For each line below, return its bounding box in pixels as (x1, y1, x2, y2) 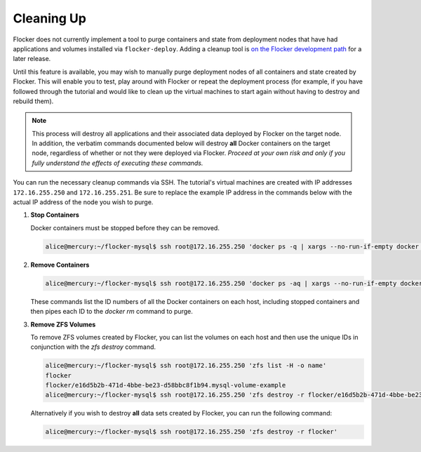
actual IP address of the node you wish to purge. (13, 198, 154, 206)
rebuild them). (13, 97, 54, 105)
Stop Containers (30, 211, 80, 219)
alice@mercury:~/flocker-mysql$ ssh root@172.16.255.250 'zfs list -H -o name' (45, 361, 327, 370)
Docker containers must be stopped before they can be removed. (30, 223, 220, 232)
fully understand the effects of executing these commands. (32, 159, 203, 167)
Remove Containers (30, 260, 90, 269)
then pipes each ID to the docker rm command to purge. (30, 307, 193, 316)
